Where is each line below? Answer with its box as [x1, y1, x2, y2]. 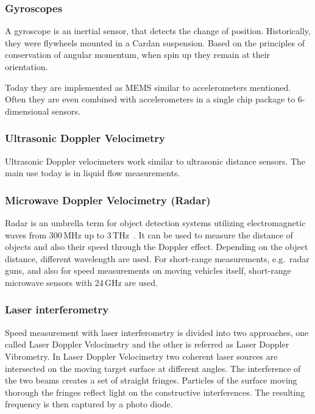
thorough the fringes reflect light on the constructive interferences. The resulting [5, 385, 305, 398]
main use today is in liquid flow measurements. [5, 166, 180, 179]
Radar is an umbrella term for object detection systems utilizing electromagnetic [5, 216, 306, 229]
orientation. [5, 60, 48, 73]
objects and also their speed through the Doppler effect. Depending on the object [5, 240, 308, 253]
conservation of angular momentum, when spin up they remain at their [5, 48, 271, 61]
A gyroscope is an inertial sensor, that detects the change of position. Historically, [5, 24, 311, 37]
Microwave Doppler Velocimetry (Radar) [5, 192, 211, 207]
